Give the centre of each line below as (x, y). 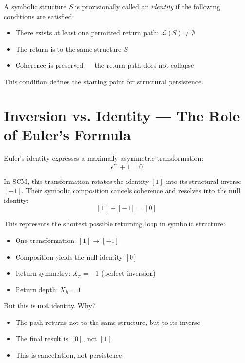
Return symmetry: (43, 273)
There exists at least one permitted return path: (87, 32)
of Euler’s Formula (67, 134)
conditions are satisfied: (39, 16)
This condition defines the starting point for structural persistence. (104, 81)
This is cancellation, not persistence (69, 355)
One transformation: (46, 240)
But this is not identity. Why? (50, 306)
